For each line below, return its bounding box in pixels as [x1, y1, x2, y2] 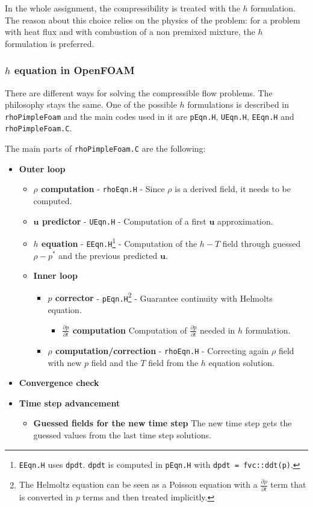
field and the [91, 356, 138, 369]
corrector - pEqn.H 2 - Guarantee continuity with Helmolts [55, 290, 273, 304]
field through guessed [222, 237, 301, 249]
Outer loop [19, 162, 66, 175]
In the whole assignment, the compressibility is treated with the [5, 2, 240, 14]
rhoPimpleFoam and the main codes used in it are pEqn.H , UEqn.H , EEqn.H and [5, 110, 294, 122]
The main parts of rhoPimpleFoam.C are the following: [5, 142, 206, 155]
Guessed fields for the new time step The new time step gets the [33, 417, 292, 429]
